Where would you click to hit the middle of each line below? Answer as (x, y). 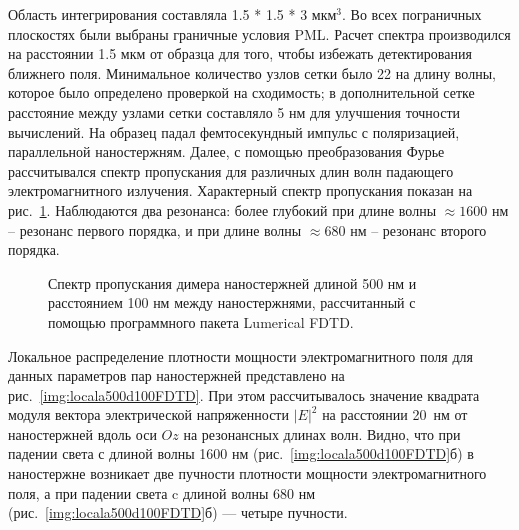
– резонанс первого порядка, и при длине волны (155, 229)
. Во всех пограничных (412, 14)
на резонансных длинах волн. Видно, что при (322, 433)
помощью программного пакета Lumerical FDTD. (201, 321)
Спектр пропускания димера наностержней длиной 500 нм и (232, 282)
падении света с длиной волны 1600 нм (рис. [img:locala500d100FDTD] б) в (241, 453)
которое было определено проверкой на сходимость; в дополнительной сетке (241, 92)
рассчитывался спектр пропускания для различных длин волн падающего (231, 170)
